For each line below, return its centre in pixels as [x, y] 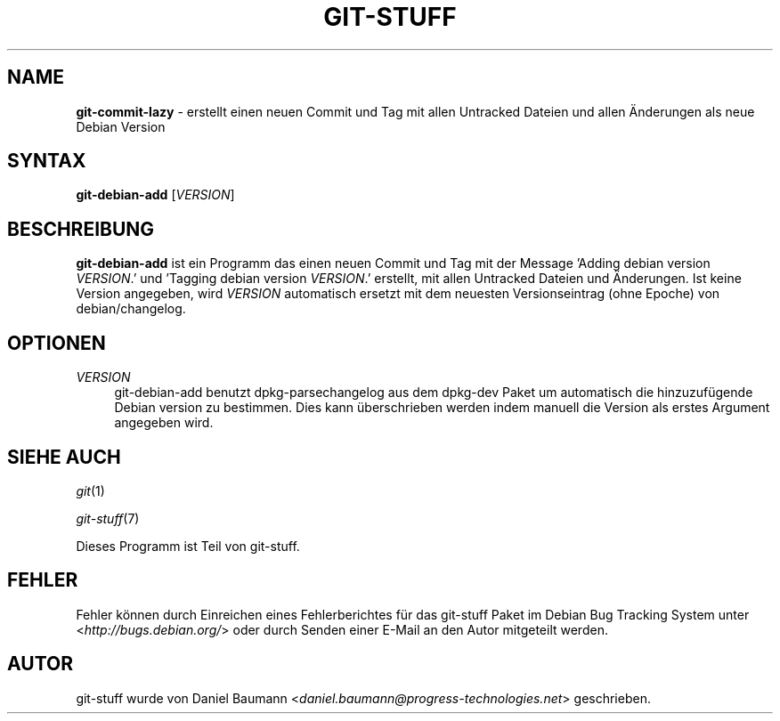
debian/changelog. [131, 309]
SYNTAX [47, 161]
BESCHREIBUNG [81, 229]
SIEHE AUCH [64, 457]
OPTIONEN [57, 343]
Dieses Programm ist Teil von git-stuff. [188, 546]
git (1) [90, 490]
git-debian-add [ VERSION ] [155, 195]
